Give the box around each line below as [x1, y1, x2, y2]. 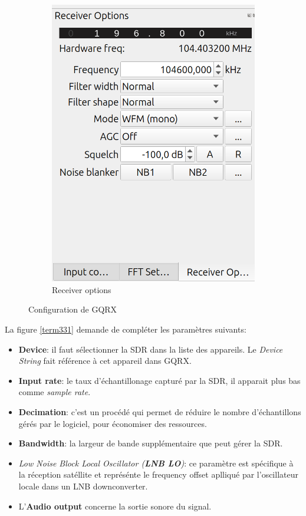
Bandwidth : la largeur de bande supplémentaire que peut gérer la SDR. [18, 437, 283, 449]
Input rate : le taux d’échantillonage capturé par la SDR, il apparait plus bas [18, 374, 301, 386]
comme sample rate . [18, 386, 91, 398]
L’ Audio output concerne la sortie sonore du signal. [18, 499, 212, 512]
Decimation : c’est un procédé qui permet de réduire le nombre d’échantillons [18, 405, 301, 418]
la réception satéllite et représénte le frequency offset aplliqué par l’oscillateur [18, 468, 298, 481]
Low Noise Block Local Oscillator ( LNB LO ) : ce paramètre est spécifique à [18, 456, 294, 469]
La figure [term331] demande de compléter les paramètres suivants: [5, 323, 246, 336]
